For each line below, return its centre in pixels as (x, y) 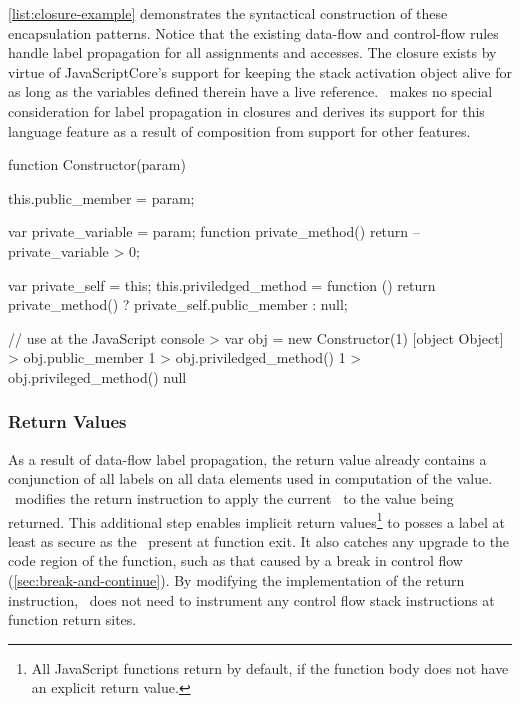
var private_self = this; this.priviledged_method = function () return (222, 284)
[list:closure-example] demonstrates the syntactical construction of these (228, 13)
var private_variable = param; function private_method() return (208, 231)
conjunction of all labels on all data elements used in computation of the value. (250, 478)
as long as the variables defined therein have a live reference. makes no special (250, 91)
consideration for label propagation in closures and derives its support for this (246, 110)
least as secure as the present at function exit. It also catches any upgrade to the (259, 540)
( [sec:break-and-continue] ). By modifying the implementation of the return (236, 579)
